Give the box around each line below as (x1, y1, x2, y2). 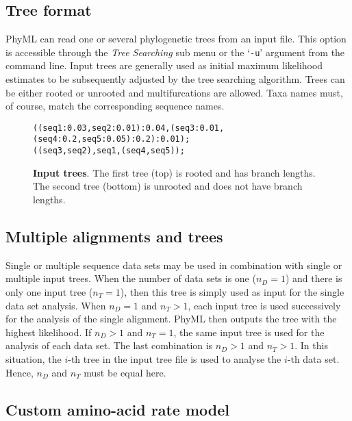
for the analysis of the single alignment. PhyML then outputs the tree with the (5, 311, 337, 326)
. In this (294, 338, 328, 353)
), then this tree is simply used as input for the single (120, 284, 344, 298)
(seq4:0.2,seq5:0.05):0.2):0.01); (33, 134, 190, 144)
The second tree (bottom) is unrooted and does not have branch (33, 179, 303, 193)
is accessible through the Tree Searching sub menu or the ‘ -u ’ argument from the (5, 44, 345, 59)
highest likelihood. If (5, 324, 92, 339)
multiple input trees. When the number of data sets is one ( (5, 271, 256, 285)
